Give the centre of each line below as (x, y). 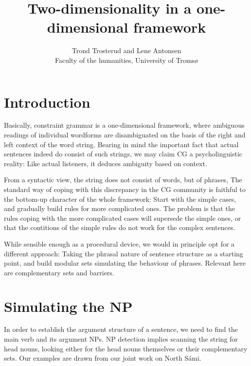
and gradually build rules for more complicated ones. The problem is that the (119, 208)
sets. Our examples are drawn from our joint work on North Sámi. (103, 358)
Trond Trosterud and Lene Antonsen (126, 50)
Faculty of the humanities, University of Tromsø (126, 60)
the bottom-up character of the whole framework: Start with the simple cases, (120, 199)
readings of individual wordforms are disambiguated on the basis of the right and (125, 135)
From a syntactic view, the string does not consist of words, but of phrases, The (123, 180)
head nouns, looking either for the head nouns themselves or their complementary (126, 348)
